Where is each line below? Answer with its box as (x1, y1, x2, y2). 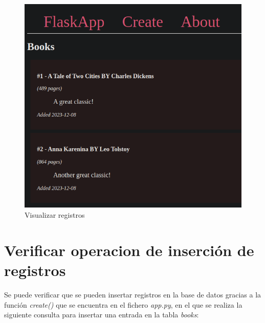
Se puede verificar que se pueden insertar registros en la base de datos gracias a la (4, 289, 261, 299)
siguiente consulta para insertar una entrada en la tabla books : (4, 309, 199, 320)
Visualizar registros (25, 210, 85, 220)
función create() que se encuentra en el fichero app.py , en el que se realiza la (4, 299, 242, 310)
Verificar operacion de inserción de (4, 239, 254, 260)
